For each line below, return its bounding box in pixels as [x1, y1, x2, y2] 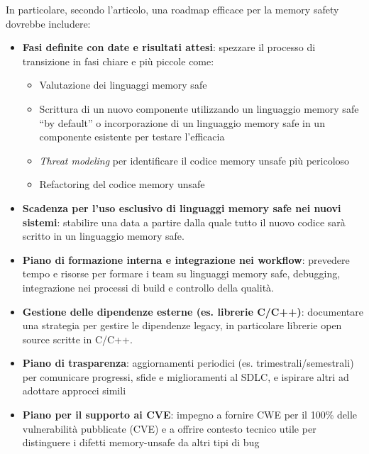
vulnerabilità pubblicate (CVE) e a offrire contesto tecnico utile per [22, 421, 316, 436]
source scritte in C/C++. [22, 331, 133, 346]
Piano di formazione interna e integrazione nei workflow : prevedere [22, 252, 350, 267]
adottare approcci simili [22, 383, 126, 398]
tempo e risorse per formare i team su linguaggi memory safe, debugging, [22, 266, 341, 281]
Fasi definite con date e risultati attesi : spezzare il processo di [22, 40, 316, 55]
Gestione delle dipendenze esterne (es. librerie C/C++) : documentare [22, 304, 363, 319]
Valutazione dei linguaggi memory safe [39, 77, 207, 92]
